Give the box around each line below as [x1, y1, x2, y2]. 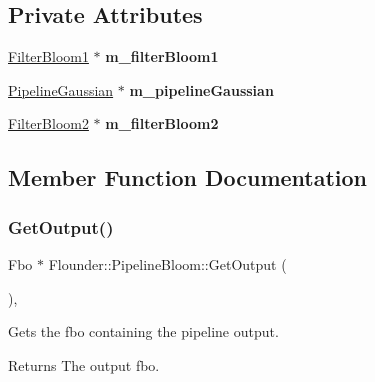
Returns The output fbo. [8, 354, 160, 375]
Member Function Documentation [8, 162, 368, 193]
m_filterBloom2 [105, 113, 219, 134]
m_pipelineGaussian [129, 79, 274, 100]
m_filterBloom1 [105, 46, 219, 67]
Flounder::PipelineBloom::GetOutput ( [48, 253, 287, 274]
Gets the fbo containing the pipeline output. [8, 321, 279, 342]
